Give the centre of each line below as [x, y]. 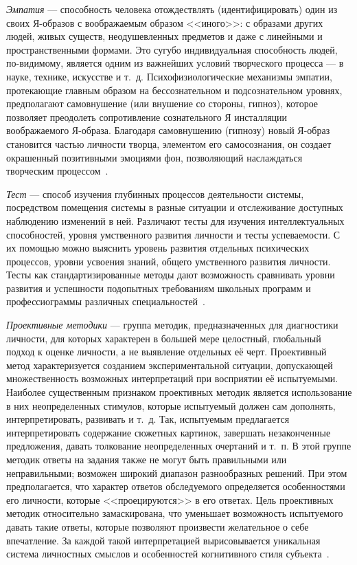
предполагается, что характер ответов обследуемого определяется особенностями [176, 486]
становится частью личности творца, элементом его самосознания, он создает [169, 143]
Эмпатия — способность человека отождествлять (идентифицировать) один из [172, 9]
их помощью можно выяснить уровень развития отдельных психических [158, 248]
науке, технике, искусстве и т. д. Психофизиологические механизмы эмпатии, [169, 76]
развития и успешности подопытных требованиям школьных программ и [159, 288]
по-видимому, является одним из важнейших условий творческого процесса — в [175, 63]
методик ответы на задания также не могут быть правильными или [147, 459]
